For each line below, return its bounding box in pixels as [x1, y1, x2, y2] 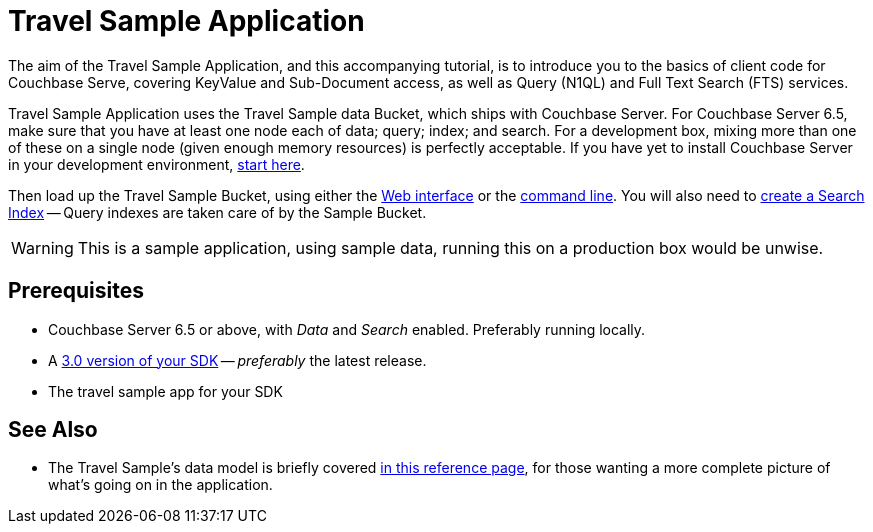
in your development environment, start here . [8, 155, 305, 173]
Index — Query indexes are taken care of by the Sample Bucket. [8, 203, 427, 221]
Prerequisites [8, 278, 144, 304]
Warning [11, 237, 74, 258]
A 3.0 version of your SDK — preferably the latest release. [48, 351, 427, 369]
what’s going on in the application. [48, 476, 273, 494]
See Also [8, 417, 98, 443]
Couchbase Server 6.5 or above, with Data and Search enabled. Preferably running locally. [48, 320, 646, 338]
